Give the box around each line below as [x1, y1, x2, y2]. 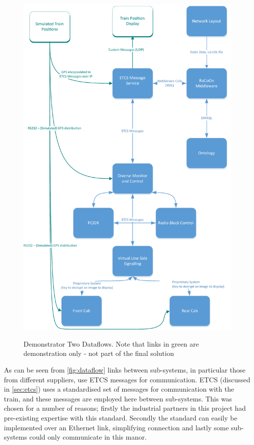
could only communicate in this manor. [29, 432, 147, 442]
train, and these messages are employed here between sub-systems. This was [4, 393, 232, 403]
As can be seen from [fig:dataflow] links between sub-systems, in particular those [4, 365, 246, 375]
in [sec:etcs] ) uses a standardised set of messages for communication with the [4, 384, 234, 394]
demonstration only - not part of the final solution [23, 348, 174, 358]
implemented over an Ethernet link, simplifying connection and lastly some [4, 422, 229, 432]
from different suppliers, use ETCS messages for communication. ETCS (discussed [4, 374, 251, 384]
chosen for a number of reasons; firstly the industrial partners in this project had [4, 403, 246, 413]
